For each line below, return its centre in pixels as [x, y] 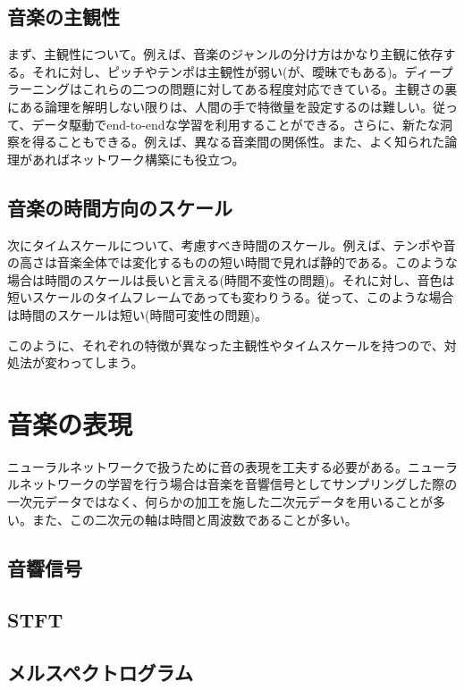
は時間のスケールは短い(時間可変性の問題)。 [137, 314]
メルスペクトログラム [100, 673]
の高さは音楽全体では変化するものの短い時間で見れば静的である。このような [232, 262]
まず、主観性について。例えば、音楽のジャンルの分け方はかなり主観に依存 [225, 54]
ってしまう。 [106, 362]
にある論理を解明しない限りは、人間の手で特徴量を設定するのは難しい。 [220, 106]
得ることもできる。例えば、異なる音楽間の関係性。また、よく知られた [238, 142]
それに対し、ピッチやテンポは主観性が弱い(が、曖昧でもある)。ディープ [242, 71]
